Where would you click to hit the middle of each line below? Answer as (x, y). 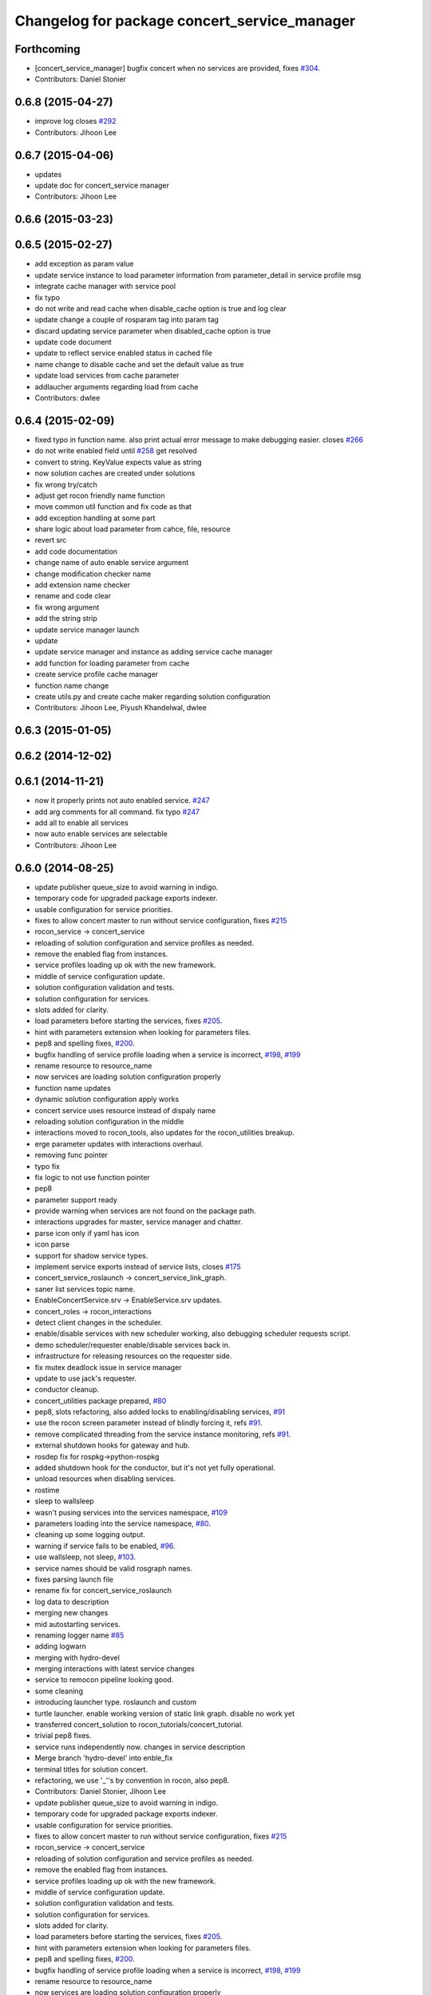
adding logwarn (61, 1646)
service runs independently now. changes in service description (140, 1747)
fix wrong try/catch (66, 484)
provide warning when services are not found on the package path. (146, 1211)
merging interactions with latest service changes (115, 1669)
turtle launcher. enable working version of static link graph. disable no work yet (165, 1713)
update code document (73, 342)
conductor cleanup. (67, 1389)
